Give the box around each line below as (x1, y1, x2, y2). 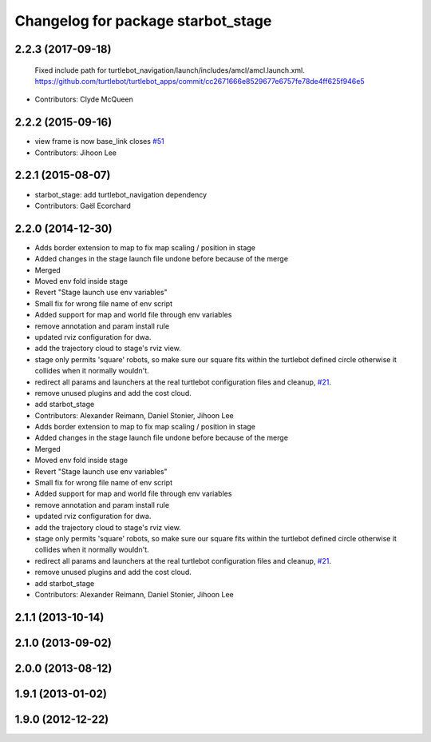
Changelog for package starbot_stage (14, 12, 272, 30)
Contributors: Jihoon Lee (34, 148, 117, 158)
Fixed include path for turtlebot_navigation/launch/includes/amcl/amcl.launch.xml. (34, 65, 305, 75)
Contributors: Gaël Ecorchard (34, 201, 131, 210)
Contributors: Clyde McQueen (34, 94, 133, 104)
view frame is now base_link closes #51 (34, 137, 164, 146)
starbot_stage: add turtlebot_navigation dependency (34, 189, 208, 199)
